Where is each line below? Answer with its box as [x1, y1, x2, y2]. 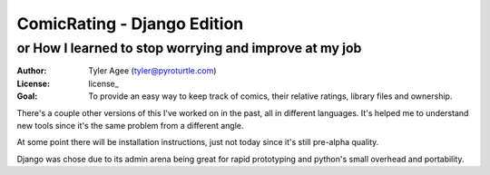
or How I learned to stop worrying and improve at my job [16, 40, 362, 56]
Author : [16, 65, 47, 76]
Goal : [16, 91, 38, 102]
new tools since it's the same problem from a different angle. [16, 120, 244, 131]
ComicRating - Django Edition [16, 14, 244, 34]
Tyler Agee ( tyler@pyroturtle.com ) [88, 65, 217, 76]
